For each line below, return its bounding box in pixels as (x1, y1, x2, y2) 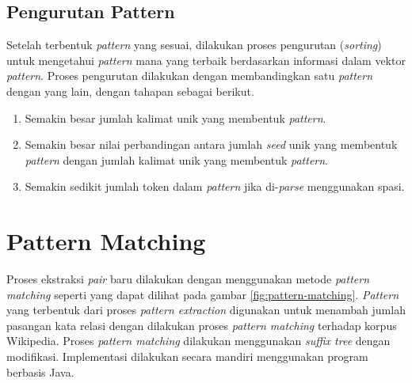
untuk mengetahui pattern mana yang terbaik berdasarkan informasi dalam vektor (6, 51, 406, 68)
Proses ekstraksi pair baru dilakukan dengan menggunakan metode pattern (6, 271, 370, 287)
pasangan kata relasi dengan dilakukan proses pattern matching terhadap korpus (6, 317, 397, 333)
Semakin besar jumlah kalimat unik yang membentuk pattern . (25, 109, 326, 126)
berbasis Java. (6, 363, 74, 380)
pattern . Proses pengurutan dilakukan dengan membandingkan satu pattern (6, 67, 373, 84)
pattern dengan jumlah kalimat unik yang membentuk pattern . (25, 151, 329, 168)
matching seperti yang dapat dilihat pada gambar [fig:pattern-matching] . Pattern (6, 286, 399, 302)
